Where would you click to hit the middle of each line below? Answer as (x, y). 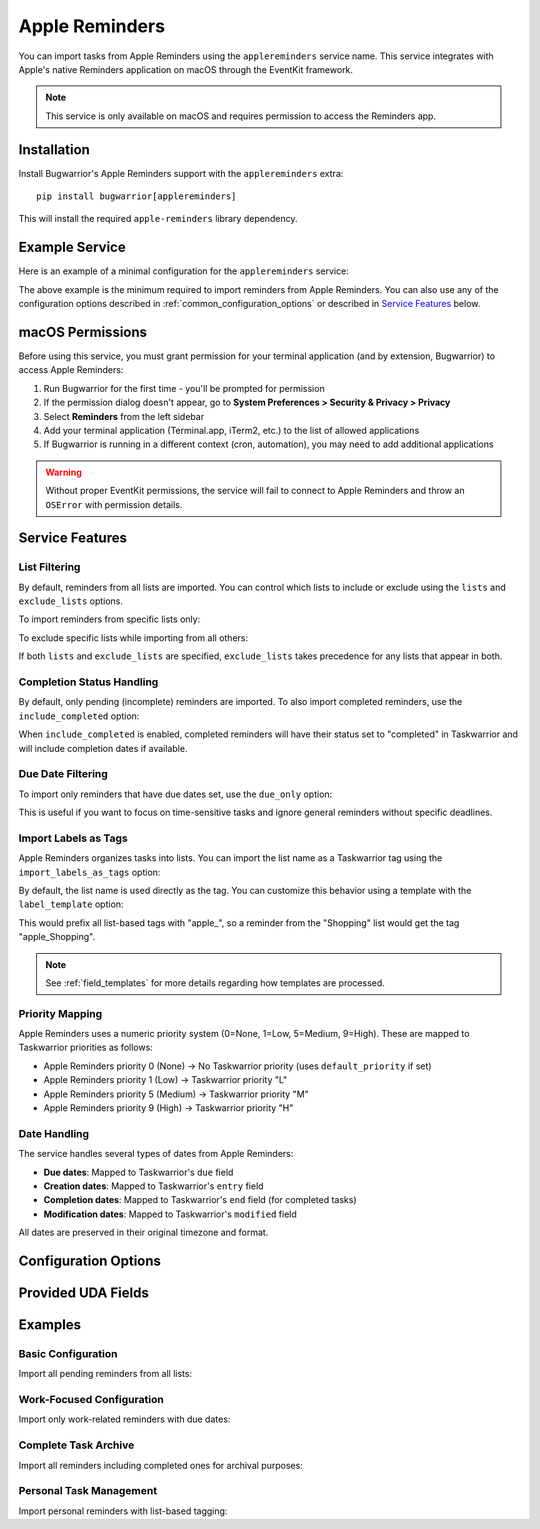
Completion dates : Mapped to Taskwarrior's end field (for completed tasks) (200, 1200)
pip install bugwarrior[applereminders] (136, 196)
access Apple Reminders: (71, 370)
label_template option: (71, 904)
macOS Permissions (83, 331)
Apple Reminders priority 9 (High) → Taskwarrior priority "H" (168, 1108)
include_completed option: (79, 716)
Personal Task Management (88, 1491)
